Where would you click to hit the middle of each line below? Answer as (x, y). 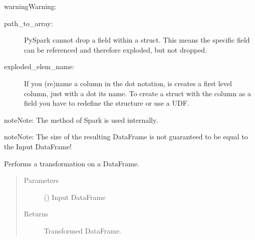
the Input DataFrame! (38, 146)
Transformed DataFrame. (83, 230)
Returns (36, 214)
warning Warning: (30, 6)
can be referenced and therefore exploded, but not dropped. (116, 49)
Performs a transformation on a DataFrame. (72, 163)
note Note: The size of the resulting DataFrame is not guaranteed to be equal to (126, 137)
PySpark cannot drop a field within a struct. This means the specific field (137, 40)
